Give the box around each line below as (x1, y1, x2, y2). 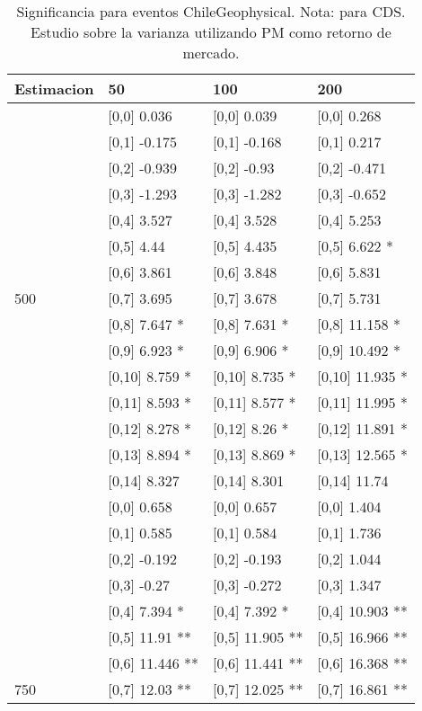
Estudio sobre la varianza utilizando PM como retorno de (31, 22, 391, 42)
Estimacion (14, 78, 94, 99)
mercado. (182, 42, 240, 63)
